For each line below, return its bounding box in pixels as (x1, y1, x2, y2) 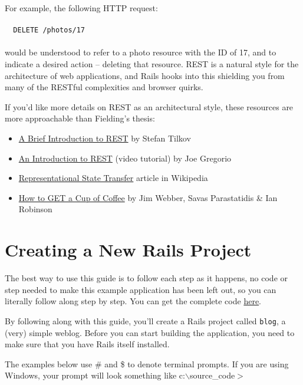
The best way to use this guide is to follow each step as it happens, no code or (5, 272, 288, 284)
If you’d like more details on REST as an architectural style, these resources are (5, 100, 294, 113)
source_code (189, 369, 235, 381)
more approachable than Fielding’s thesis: (5, 112, 155, 124)
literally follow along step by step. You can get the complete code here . (5, 295, 262, 307)
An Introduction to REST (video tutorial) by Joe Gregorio (18, 152, 232, 164)
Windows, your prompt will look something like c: (5, 369, 185, 381)
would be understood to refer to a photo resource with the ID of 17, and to (5, 46, 276, 58)
